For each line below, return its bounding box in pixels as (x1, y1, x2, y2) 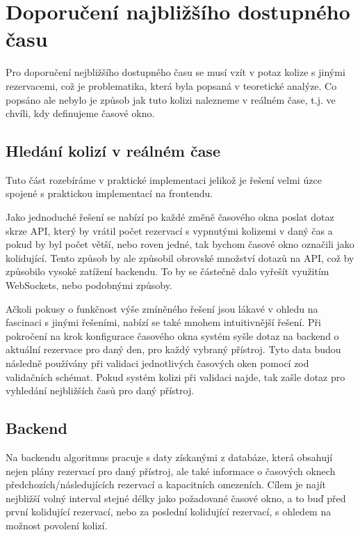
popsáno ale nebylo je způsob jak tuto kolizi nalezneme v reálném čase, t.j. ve (6, 92, 336, 107)
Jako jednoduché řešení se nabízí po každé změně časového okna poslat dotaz (6, 210, 334, 224)
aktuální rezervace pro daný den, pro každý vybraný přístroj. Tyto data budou (6, 342, 341, 357)
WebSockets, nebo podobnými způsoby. (6, 278, 172, 293)
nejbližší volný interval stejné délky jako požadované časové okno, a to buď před (6, 490, 346, 505)
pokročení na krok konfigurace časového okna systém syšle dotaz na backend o (6, 328, 339, 343)
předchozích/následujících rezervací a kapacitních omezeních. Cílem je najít (6, 477, 327, 492)
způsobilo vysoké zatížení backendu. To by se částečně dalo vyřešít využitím (6, 264, 329, 279)
